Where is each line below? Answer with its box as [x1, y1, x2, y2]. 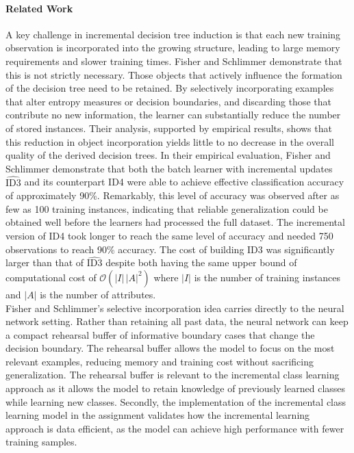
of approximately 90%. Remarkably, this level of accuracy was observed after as [5, 188, 340, 203]
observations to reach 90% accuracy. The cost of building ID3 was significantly [5, 242, 335, 256]
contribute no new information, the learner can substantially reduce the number [5, 107, 341, 122]
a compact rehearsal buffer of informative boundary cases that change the [5, 327, 315, 341]
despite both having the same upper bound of [105, 255, 297, 270]
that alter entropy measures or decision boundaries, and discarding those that [5, 94, 331, 108]
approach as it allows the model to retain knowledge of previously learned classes [5, 381, 346, 396]
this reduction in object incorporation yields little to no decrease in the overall [5, 134, 334, 148]
